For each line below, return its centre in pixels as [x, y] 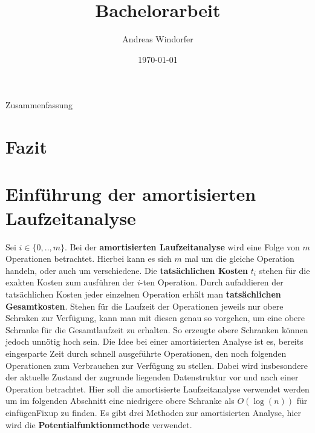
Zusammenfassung [39, 105]
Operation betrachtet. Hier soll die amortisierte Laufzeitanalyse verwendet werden [157, 389]
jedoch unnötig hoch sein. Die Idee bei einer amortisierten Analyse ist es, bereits [154, 341]
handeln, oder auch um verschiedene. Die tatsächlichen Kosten [127, 270]
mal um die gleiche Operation [239, 259]
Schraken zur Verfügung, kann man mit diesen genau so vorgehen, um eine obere [155, 318]
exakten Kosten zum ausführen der [70, 282]
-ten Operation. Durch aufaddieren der [212, 282]
